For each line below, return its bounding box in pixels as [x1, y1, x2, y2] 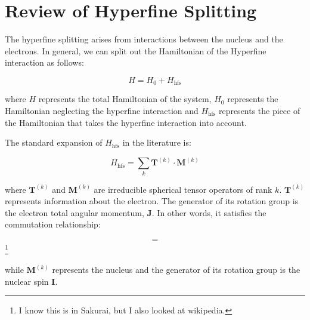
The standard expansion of [5, 136, 103, 149]
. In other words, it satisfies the [151, 206, 266, 219]
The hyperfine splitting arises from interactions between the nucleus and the [5, 33, 283, 45]
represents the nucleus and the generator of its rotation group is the [52, 263, 300, 276]
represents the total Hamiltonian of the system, [38, 93, 212, 105]
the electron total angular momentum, [5, 206, 144, 219]
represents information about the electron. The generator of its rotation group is [5, 195, 299, 207]
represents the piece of [218, 104, 300, 116]
